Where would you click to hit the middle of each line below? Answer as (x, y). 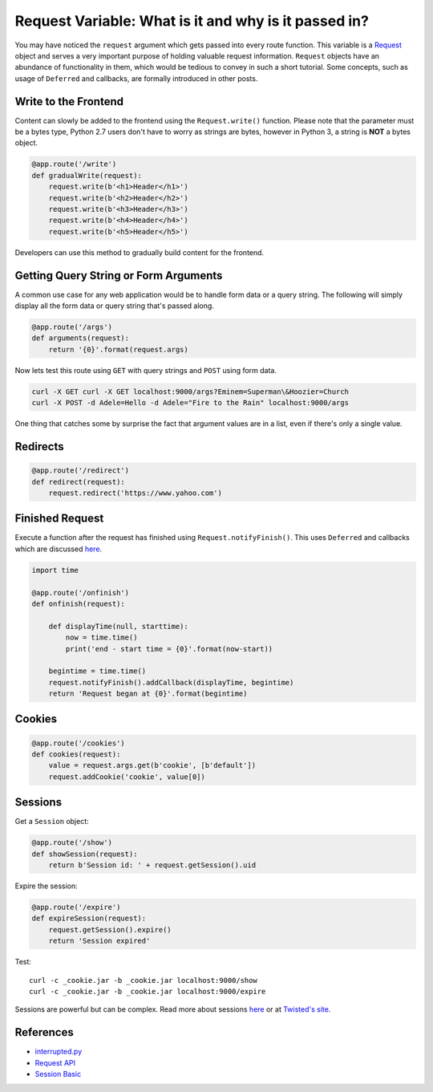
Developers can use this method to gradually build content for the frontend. (140, 252)
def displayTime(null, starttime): (118, 626)
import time (55, 570)
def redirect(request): (79, 482)
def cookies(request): (76, 755)
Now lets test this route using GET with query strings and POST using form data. (146, 370)
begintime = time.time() (97, 671)
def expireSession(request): (89, 918)
